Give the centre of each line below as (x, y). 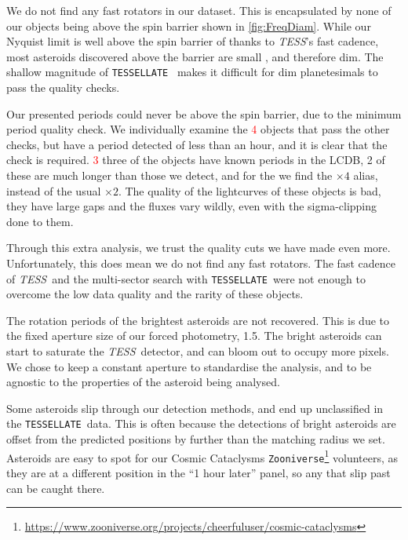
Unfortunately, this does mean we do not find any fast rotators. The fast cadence (201, 263)
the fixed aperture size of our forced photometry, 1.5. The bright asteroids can (194, 336)
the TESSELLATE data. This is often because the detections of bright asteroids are (201, 423)
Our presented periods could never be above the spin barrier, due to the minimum (204, 113)
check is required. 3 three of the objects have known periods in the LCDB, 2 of (196, 160)
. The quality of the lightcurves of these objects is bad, (250, 190)
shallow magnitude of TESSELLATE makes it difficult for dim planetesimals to (192, 72)
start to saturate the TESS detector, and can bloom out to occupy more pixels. (198, 351)
